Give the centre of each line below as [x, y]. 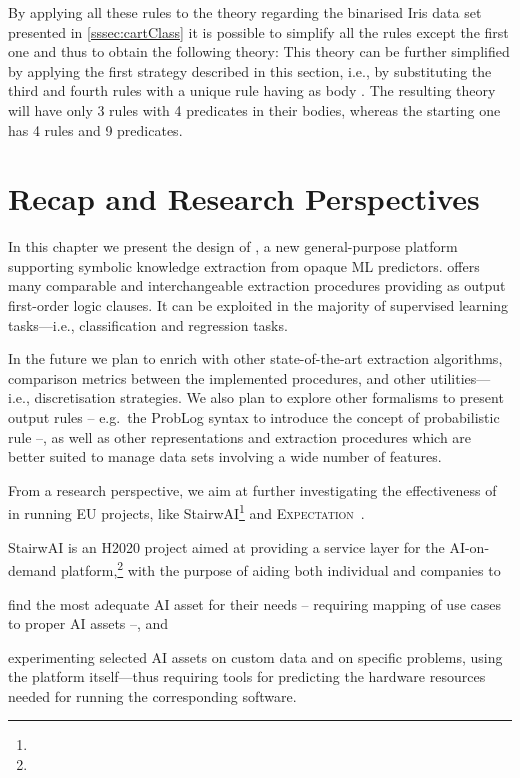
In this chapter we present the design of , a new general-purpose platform [233, 246]
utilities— [460, 377]
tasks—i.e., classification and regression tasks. [148, 324]
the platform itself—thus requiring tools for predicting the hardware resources [247, 676]
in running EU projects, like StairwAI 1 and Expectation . [186, 512]
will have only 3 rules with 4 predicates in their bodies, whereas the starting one [254, 109]
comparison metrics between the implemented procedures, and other [217, 377]
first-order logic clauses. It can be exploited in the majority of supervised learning [258, 305]
